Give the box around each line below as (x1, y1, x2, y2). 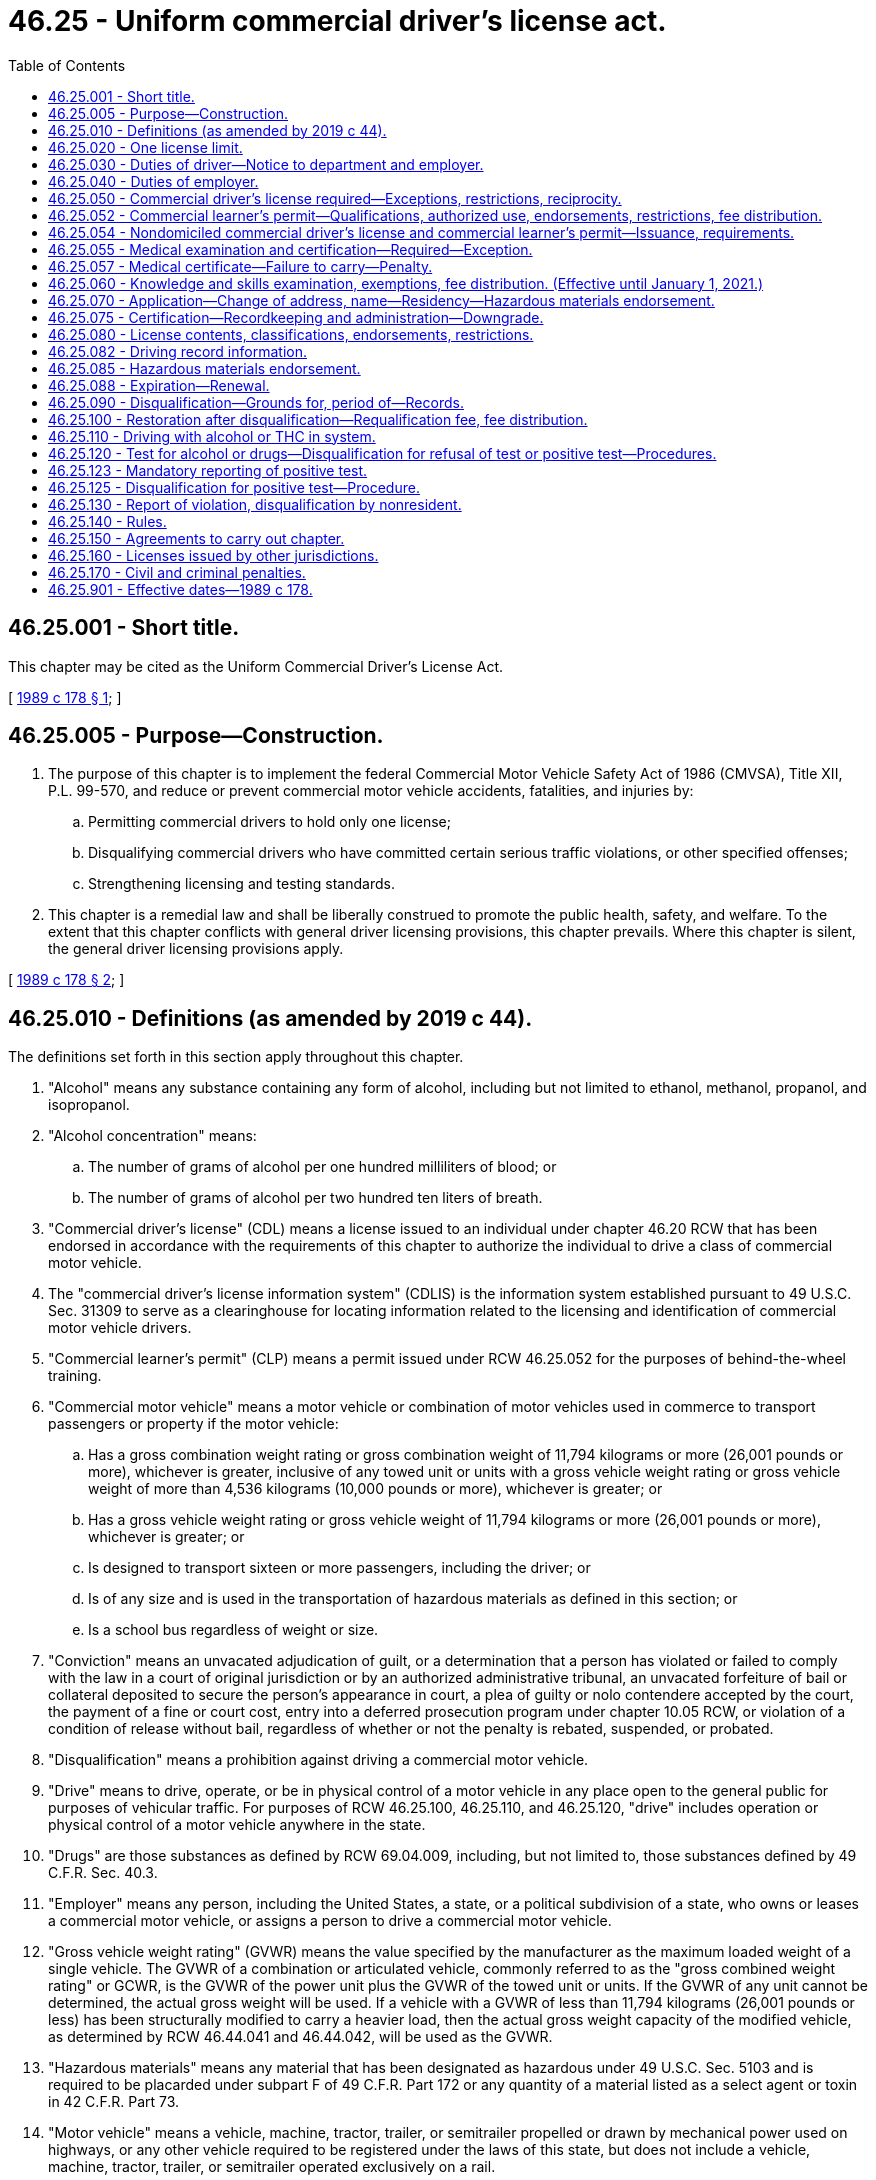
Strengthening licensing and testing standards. (88, 875, 395, 893)
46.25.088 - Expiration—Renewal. (48, 376, 270, 394)
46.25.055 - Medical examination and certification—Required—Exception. (48, 240, 533, 258)
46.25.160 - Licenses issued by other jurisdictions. (48, 546, 379, 564)
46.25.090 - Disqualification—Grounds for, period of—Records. (48, 393, 464, 411)
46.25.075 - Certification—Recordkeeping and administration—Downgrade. (48, 308, 544, 326)
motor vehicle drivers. (48, 1319, 192, 1337)
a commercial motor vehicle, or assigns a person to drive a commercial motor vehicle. (48, 1912, 612, 1930)
